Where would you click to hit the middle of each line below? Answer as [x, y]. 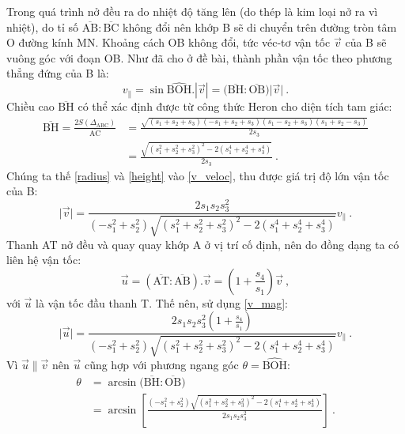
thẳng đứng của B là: [58, 73]
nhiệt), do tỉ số [43, 26]
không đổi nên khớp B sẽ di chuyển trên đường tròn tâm [260, 26]
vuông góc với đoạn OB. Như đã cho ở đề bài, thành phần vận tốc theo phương [199, 57]
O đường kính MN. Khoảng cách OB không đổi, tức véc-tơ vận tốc [168, 42]
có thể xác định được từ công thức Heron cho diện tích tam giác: [235, 106]
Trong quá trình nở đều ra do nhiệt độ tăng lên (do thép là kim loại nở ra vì [192, 11]
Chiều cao [30, 106]
